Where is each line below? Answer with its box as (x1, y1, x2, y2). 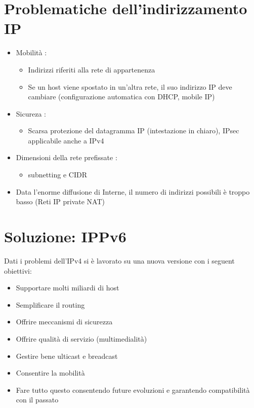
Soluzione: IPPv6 (4, 226, 126, 247)
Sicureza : (16, 108, 46, 119)
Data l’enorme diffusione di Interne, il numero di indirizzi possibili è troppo (16, 186, 250, 197)
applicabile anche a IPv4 (28, 135, 104, 145)
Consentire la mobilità (16, 367, 85, 378)
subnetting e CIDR (28, 169, 87, 180)
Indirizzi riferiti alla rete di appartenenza (28, 64, 155, 75)
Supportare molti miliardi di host (16, 282, 119, 293)
